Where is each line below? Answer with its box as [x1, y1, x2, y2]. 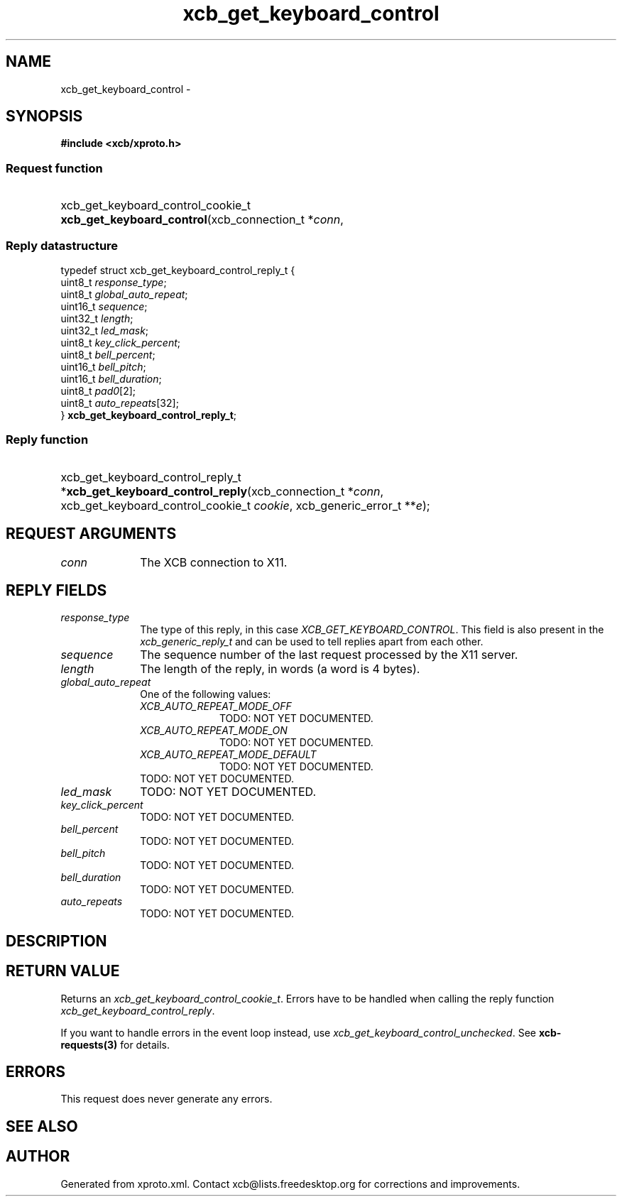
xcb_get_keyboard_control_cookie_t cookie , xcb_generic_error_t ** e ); [60, 498, 430, 513]
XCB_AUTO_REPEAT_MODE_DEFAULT [140, 748, 317, 761]
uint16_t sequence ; [60, 300, 148, 312]
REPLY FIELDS [6, 581, 107, 599]
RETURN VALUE [6, 962, 120, 980]
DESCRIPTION [6, 931, 107, 950]
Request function [6, 160, 103, 175]
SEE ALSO [6, 1117, 78, 1135]
